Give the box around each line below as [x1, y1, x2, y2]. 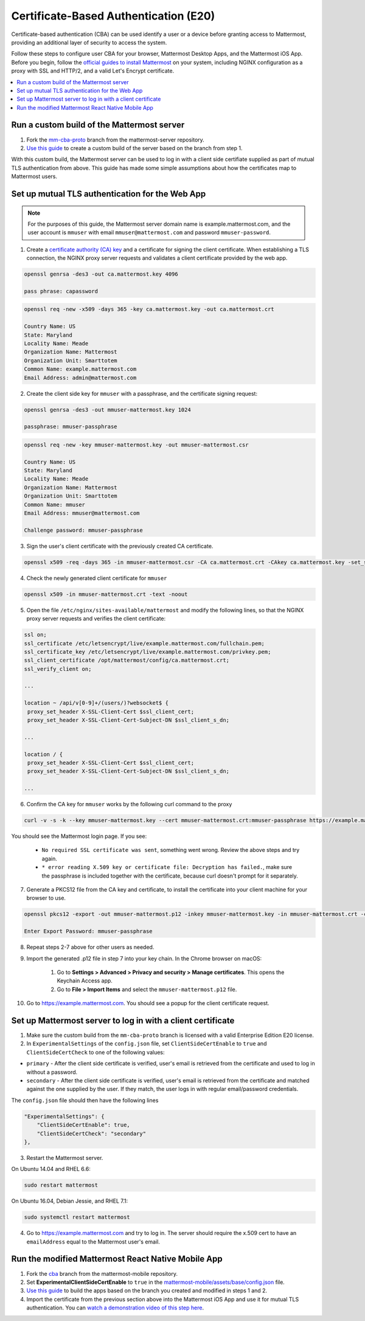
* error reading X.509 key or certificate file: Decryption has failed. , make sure [41, 864, 293, 871]
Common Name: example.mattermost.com [24, 366, 137, 373]
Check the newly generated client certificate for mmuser [26, 574, 167, 582]
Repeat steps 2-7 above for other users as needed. [26, 943, 155, 951]
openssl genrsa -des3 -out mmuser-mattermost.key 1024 [24, 406, 191, 413]
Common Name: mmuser [24, 501, 85, 508]
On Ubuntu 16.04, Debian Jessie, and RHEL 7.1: [11, 1197, 128, 1205]
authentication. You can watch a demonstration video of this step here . [26, 1304, 204, 1311]
